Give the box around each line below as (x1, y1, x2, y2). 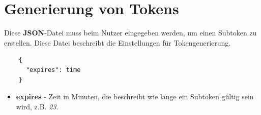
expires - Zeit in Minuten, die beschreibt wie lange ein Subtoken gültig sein (16, 91, 254, 102)
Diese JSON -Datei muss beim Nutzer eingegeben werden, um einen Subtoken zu (4, 27, 257, 38)
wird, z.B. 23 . (16, 101, 59, 111)
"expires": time (25, 66, 81, 73)
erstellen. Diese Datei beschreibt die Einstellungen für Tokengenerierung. (4, 37, 231, 48)
